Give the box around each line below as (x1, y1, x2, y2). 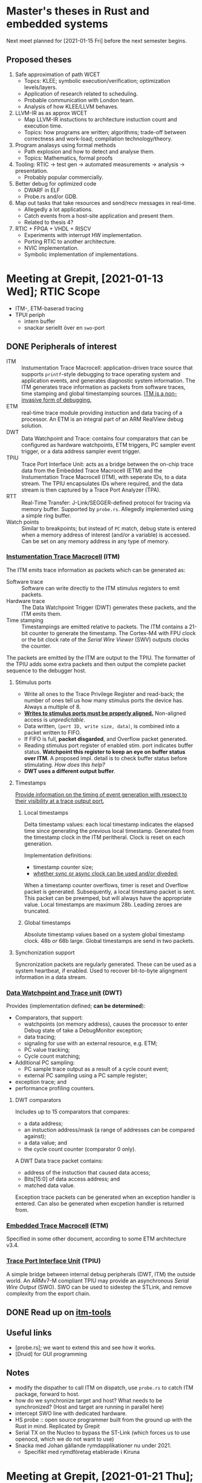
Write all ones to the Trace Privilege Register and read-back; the (24, 690, 184, 697)
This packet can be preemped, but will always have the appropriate (24, 894, 192, 902)
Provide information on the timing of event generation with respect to (15, 790, 187, 798)
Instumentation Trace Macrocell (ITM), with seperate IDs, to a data (21, 473, 187, 480)
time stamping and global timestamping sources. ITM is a (21, 389, 165, 397)
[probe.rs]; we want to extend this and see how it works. (15, 1344, 156, 1351)
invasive (21, 396, 42, 403)
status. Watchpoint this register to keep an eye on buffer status (24, 748, 186, 755)
